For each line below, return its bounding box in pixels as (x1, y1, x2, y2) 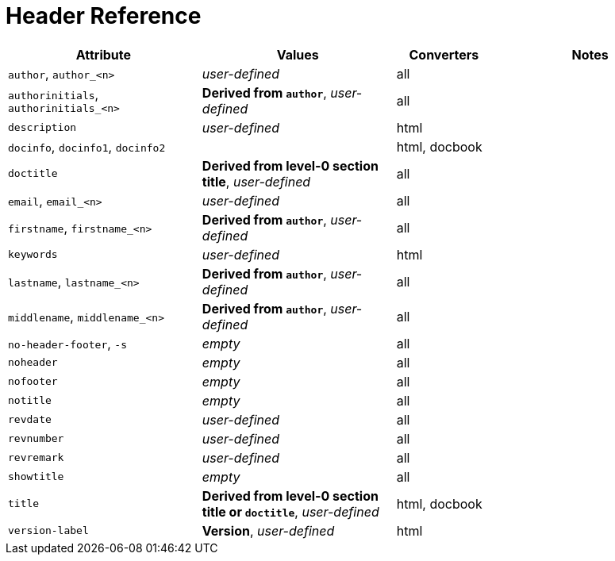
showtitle (8, 471, 64, 483)
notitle (8, 394, 52, 407)
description (8, 121, 77, 134)
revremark (8, 451, 64, 464)
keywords (8, 248, 58, 261)
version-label (8, 524, 89, 537)
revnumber (8, 432, 64, 445)
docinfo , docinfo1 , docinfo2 (8, 138, 166, 155)
